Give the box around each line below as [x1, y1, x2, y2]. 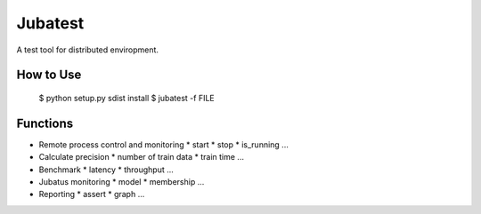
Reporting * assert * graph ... [38, 189, 145, 200]
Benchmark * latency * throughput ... [38, 164, 174, 175]
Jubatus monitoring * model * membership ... [38, 177, 205, 187]
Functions [16, 115, 74, 131]
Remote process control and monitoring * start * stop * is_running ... [38, 139, 289, 150]
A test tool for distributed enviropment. [16, 44, 159, 55]
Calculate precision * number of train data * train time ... [38, 152, 245, 162]
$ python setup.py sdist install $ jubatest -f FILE [38, 92, 215, 103]
